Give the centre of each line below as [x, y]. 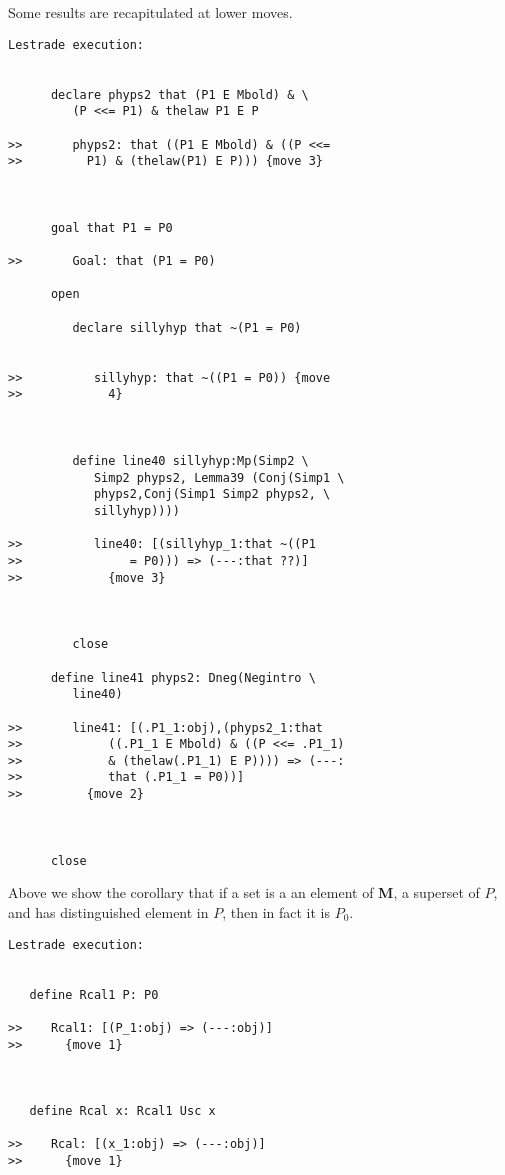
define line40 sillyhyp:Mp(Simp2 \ [190, 461]
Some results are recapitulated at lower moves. [150, 12]
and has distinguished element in [108, 912]
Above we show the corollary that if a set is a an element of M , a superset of [244, 892]
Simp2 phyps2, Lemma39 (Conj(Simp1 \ [219, 477]
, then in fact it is [276, 912]
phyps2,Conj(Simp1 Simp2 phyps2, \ [212, 494]
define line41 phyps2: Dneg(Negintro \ [183, 677]
